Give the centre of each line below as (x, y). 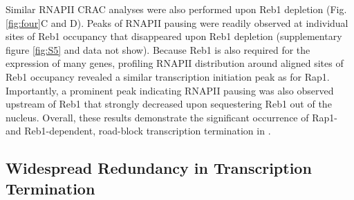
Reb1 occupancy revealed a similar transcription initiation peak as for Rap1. (168, 76)
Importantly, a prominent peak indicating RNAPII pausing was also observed (170, 90)
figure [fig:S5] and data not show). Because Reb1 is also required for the (158, 49)
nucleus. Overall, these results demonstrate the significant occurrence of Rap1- (171, 117)
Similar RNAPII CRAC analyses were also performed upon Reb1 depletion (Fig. (176, 9)
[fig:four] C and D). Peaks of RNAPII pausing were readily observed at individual (177, 22)
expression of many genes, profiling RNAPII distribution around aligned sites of (175, 63)
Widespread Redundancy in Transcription (159, 168)
